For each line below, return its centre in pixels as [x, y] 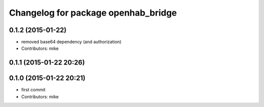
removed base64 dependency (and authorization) [71, 42]
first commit [33, 90]
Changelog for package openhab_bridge [93, 13]
